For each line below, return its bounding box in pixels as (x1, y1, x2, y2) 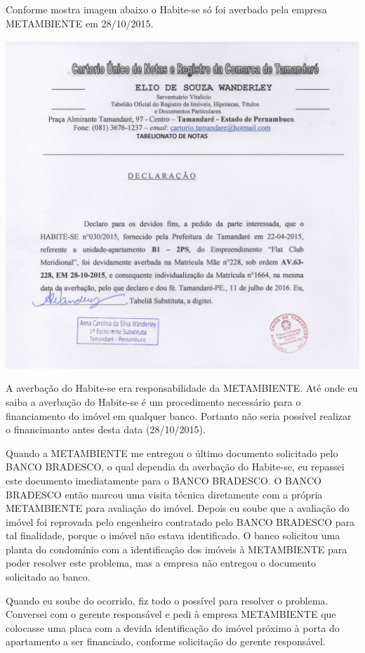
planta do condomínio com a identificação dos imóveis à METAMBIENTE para (6, 541, 347, 556)
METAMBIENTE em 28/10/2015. (6, 15, 154, 30)
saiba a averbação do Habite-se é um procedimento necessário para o (6, 394, 301, 409)
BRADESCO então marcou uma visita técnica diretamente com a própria (6, 487, 323, 501)
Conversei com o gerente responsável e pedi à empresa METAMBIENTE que (6, 607, 336, 621)
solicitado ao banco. (6, 569, 91, 584)
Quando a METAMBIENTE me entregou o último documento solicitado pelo (6, 445, 338, 460)
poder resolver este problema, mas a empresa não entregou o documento (6, 555, 316, 570)
